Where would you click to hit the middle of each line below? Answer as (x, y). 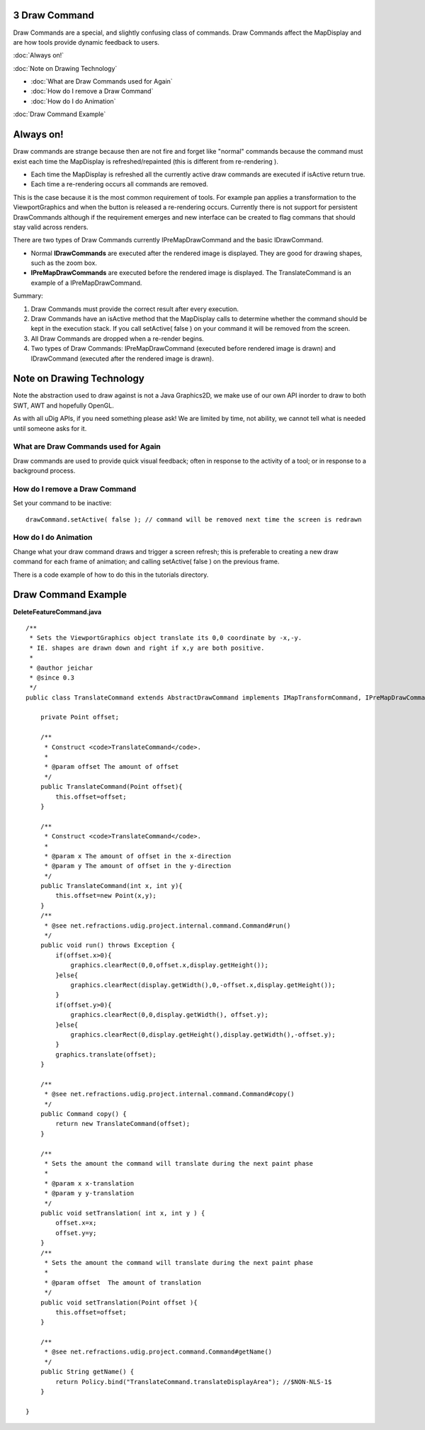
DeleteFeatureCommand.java (57, 612)
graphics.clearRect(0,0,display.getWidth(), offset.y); (169, 1015)
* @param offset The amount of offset (112, 767)
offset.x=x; (76, 1223)
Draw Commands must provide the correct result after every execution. (135, 309)
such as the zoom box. (64, 263)
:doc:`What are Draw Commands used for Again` (102, 81)
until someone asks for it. (50, 428)
